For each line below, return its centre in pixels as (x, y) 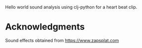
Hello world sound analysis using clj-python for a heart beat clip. (71, 7)
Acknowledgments (45, 27)
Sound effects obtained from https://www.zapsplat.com (62, 40)
